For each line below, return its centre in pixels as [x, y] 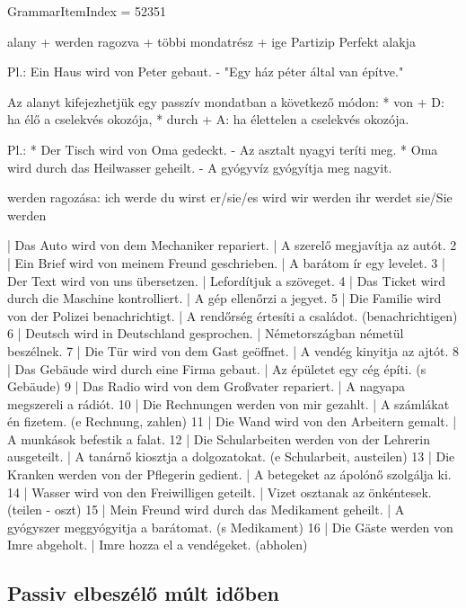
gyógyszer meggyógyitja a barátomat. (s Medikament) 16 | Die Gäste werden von [230, 527]
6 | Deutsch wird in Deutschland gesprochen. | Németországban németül [206, 333]
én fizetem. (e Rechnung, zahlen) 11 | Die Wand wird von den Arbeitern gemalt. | [232, 421]
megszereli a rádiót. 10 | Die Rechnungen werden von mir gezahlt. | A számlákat [229, 403]
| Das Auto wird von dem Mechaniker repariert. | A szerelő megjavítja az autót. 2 [232, 245]
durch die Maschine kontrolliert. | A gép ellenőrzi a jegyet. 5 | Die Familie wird [224, 298]
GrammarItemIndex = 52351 [87, 11]
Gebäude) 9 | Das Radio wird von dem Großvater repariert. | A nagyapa [207, 386]
